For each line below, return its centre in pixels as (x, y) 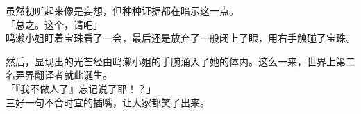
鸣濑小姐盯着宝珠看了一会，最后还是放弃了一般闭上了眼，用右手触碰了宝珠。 (180, 38)
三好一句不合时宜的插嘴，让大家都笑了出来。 (108, 102)
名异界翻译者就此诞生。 (59, 75)
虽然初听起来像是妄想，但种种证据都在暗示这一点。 (122, 10)
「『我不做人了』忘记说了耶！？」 (81, 88)
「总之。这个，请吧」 (54, 24)
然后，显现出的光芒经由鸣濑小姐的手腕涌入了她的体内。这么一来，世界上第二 (180, 61)
